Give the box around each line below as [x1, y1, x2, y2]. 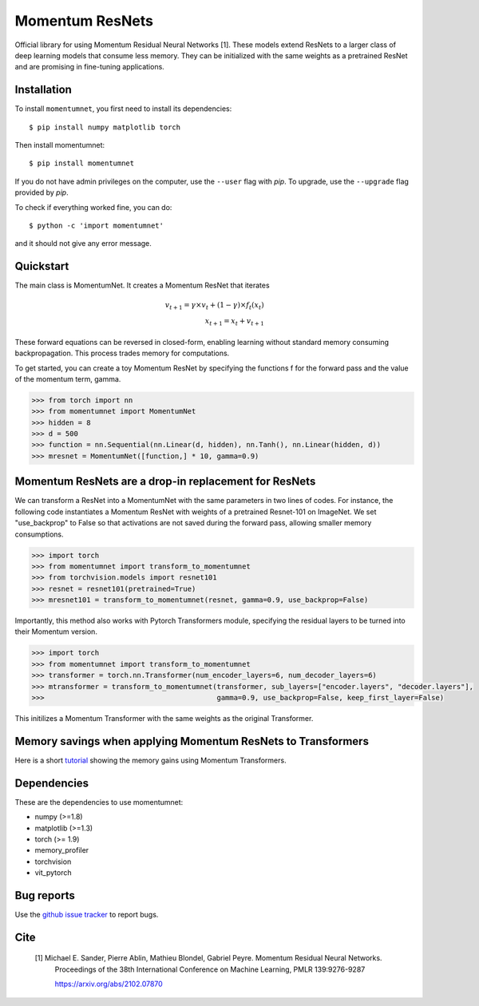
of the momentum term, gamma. [14, 374, 121, 383]
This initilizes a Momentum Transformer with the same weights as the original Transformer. [14, 713, 314, 723]
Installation [14, 83, 72, 97]
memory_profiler [34, 846, 89, 855]
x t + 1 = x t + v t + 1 [204, 316, 265, 327]
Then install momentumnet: [14, 141, 105, 150]
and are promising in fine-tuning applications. [14, 62, 165, 72]
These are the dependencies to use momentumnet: [14, 797, 184, 806]
